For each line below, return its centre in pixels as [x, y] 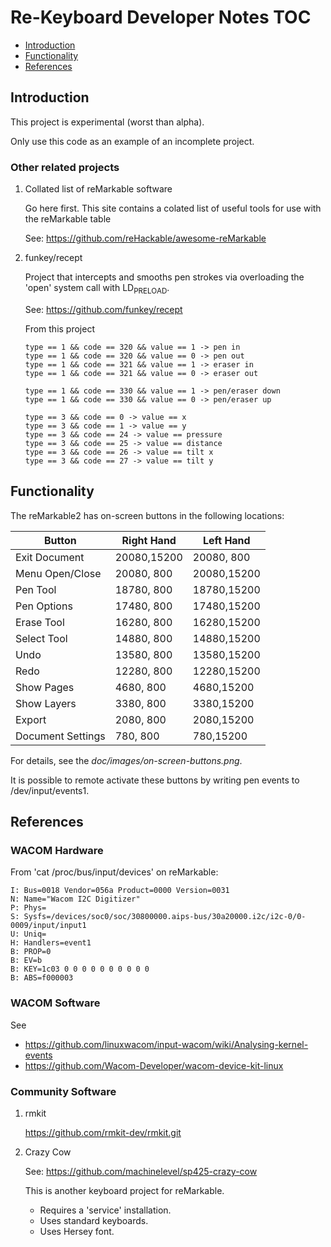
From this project [59, 328]
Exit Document [50, 557]
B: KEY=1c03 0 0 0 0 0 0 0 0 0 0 [80, 969]
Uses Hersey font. [77, 1231]
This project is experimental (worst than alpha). [107, 122]
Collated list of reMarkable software [98, 189]
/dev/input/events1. [50, 790]
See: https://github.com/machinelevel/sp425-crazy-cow [141, 1171]
